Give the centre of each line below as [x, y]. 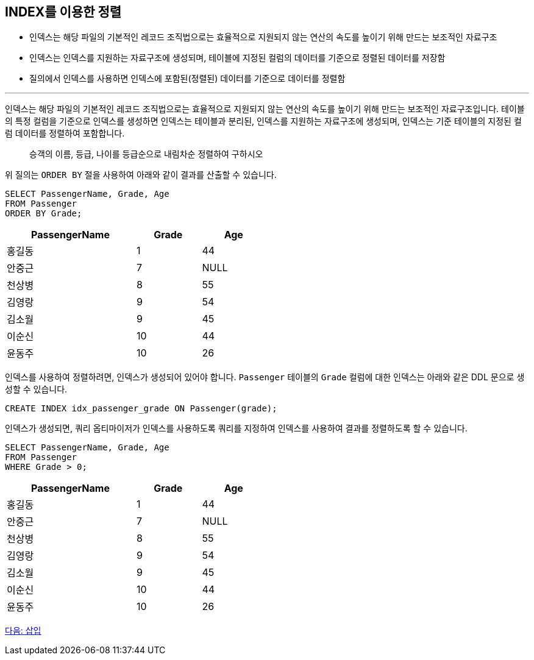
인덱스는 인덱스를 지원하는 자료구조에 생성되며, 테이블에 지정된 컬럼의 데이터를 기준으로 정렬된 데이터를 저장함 [237, 58]
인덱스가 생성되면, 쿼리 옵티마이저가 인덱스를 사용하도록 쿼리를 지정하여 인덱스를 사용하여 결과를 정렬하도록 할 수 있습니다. [236, 428]
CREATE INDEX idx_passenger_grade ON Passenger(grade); [141, 409]
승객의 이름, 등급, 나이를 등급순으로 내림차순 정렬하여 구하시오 [146, 154]
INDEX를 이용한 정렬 [63, 12]
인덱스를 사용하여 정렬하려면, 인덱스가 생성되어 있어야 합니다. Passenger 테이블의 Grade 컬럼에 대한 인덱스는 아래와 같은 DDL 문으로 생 [265, 377]
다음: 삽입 [23, 631]
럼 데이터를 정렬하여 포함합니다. [65, 133]
